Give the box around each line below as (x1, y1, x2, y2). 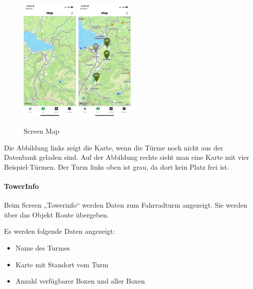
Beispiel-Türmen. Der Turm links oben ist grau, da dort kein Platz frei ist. (4, 161, 229, 172)
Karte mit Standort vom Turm (15, 259, 108, 269)
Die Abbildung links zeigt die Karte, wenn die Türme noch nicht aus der (4, 142, 223, 152)
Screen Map (24, 126, 59, 136)
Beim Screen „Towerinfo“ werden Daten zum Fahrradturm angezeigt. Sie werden (4, 200, 248, 210)
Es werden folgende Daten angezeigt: (4, 226, 115, 236)
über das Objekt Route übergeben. (4, 209, 109, 219)
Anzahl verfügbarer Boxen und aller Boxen (15, 276, 145, 286)
